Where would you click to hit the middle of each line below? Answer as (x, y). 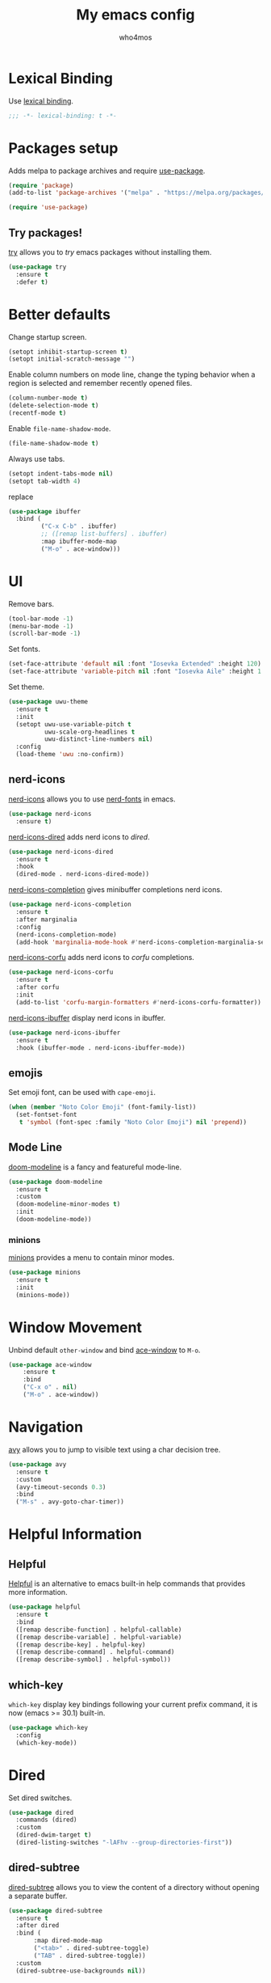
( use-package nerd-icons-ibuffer (65, 1033)
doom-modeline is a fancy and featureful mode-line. (95, 1167)
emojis (25, 1073)
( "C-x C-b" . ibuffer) (79, 526)
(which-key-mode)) (47, 1743)
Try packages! (46, 233)
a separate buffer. (38, 1896)
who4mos (135, 37)
